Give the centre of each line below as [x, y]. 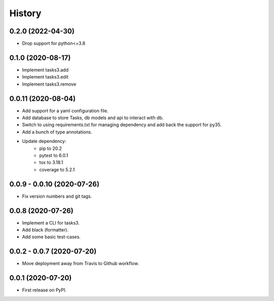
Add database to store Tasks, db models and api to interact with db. [93, 118]
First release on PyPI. [44, 290]
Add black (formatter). [45, 230]
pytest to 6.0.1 [54, 155]
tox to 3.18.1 [51, 163]
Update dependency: [44, 141]
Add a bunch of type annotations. [57, 132]
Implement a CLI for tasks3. [51, 222]
